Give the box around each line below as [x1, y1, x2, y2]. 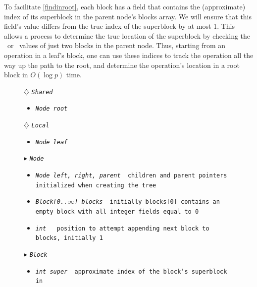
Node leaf [35, 138, 68, 146]
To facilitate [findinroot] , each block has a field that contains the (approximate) [4, 1, 246, 11]
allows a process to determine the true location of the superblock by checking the [4, 30, 251, 41]
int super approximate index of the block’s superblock [35, 268, 227, 275]
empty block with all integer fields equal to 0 [35, 208, 199, 215]
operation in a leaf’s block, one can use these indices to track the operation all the [4, 50, 254, 60]
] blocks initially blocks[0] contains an [74, 198, 220, 206]
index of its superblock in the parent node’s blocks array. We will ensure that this [4, 11, 252, 21]
